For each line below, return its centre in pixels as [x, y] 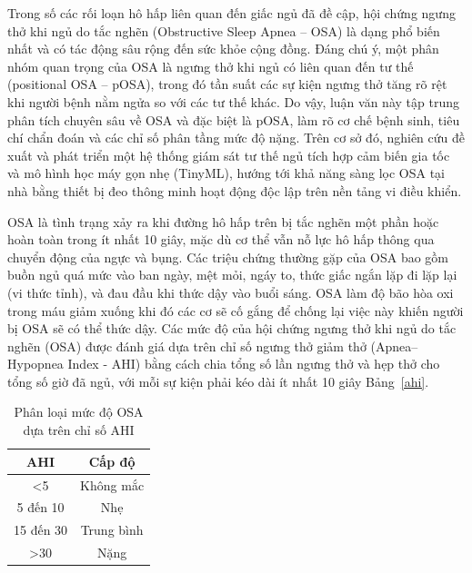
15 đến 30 [41, 530]
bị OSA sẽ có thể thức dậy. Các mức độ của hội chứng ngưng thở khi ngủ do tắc [232, 328]
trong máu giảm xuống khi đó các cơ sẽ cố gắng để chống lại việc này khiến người [236, 310]
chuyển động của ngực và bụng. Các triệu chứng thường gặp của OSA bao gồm [228, 257]
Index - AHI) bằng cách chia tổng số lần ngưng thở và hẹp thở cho [254, 364]
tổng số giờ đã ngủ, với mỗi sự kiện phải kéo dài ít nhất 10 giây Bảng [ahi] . [218, 381]
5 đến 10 [40, 507]
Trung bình [112, 530]
